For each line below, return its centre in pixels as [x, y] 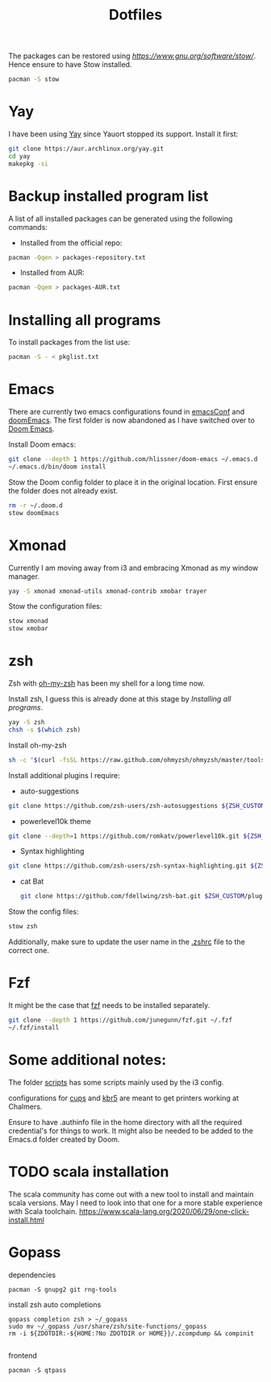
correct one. [29, 951]
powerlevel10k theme [55, 821]
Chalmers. [25, 1106]
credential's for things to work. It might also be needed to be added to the [131, 1130]
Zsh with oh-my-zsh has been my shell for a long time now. [107, 684]
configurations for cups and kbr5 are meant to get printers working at [124, 1097]
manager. [24, 576]
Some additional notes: [88, 1060]
